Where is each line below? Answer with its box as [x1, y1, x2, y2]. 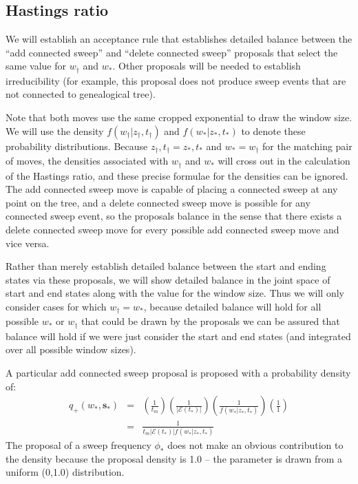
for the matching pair [262, 138, 352, 153]
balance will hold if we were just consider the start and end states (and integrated [6, 328, 351, 343]
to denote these [241, 123, 306, 138]
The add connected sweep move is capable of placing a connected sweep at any [6, 182, 338, 196]
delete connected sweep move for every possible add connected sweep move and [6, 222, 339, 236]
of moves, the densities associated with [6, 154, 169, 168]
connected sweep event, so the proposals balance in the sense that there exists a [6, 209, 342, 223]
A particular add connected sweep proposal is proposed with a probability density [6, 365, 351, 379]
